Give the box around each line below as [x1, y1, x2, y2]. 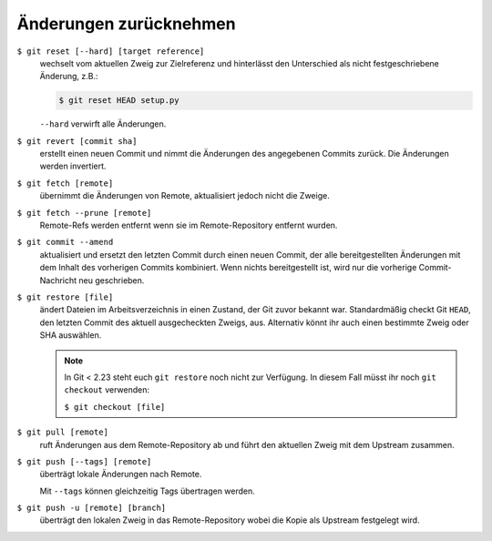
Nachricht [39, 274, 77, 286]
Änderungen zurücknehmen [16, 14, 236, 34]
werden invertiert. [39, 160, 107, 172]
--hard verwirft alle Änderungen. [39, 118, 167, 129]
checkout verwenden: [64, 384, 150, 395]
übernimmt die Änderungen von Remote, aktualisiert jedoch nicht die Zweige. [39, 190, 330, 201]
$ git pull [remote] [16, 427, 109, 437]
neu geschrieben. [78, 274, 145, 286]
